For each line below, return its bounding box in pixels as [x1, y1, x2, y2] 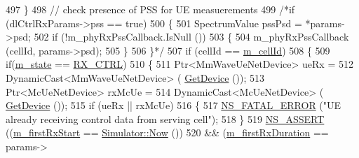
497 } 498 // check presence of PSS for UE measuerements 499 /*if [6, 2, 295, 16]
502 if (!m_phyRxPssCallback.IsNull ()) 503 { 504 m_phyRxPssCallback [34, 29, 349, 44]
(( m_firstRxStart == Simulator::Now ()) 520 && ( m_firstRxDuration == [6, 125, 329, 140]
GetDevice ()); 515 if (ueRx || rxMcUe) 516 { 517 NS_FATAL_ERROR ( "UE [6, 98, 341, 113]
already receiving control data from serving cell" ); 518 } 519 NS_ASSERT [6, 111, 325, 126]
